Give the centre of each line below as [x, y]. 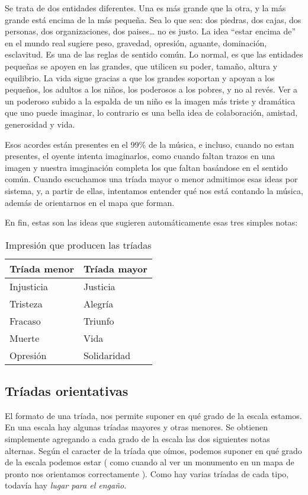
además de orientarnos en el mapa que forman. [90, 202]
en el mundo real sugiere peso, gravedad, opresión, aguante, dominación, [136, 42]
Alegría [98, 303]
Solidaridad [107, 355]
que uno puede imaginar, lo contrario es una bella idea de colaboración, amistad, [151, 112]
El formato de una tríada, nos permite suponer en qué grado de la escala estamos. [153, 415]
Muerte [25, 338]
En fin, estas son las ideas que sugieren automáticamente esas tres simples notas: [151, 222]
